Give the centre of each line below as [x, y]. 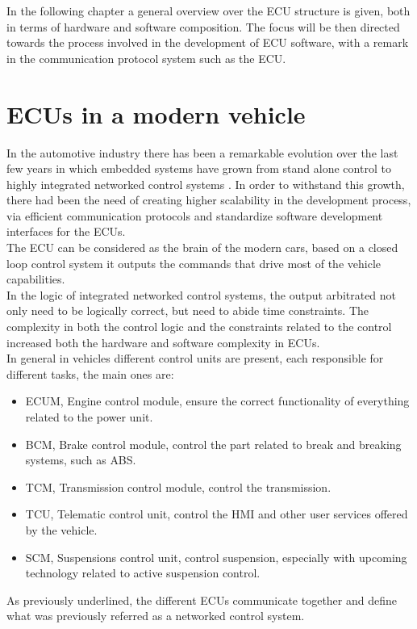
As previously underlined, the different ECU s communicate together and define [202, 600]
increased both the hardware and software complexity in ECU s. [163, 342]
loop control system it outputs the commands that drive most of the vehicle [194, 263]
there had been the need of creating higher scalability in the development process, [209, 200]
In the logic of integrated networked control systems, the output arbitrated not [202, 294]
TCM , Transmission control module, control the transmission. [178, 486]
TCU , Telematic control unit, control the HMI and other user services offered [217, 514]
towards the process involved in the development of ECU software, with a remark [208, 42]
